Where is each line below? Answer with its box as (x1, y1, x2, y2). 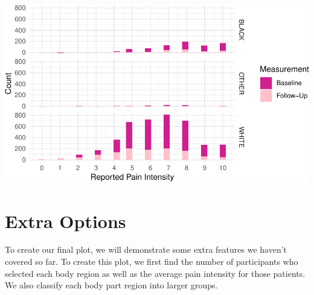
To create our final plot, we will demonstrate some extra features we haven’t (5, 243, 287, 256)
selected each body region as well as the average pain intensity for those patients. (5, 267, 306, 279)
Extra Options (5, 208, 126, 233)
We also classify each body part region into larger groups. (5, 279, 218, 291)
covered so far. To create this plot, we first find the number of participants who (5, 255, 298, 268)
